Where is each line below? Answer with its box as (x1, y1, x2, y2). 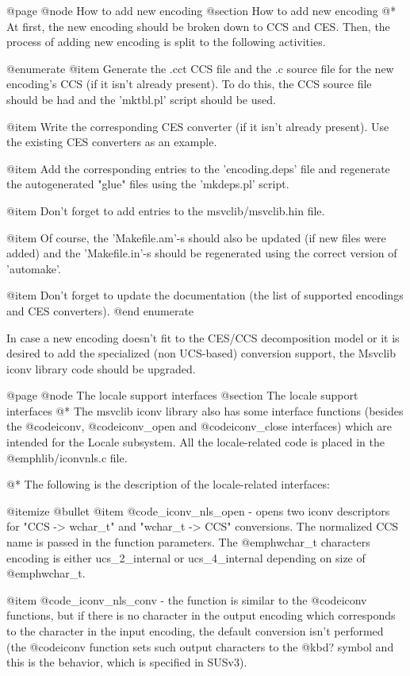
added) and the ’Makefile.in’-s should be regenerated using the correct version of (6, 245, 397, 261)
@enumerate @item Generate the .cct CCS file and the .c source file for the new (6, 60, 394, 76)
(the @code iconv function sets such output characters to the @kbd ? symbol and (6, 638, 394, 655)
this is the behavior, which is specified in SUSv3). (6, 654, 247, 670)
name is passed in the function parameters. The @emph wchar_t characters (6, 534, 370, 550)
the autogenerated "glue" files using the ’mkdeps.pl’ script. (6, 176, 289, 192)
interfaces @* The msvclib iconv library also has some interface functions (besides (6, 402, 404, 419)
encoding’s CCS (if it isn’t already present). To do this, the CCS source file (6, 75, 372, 92)
